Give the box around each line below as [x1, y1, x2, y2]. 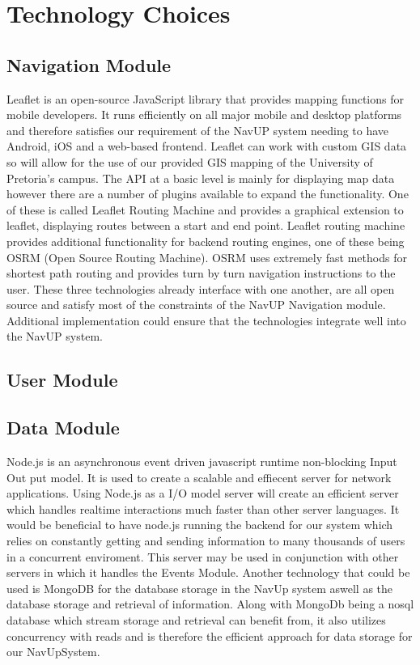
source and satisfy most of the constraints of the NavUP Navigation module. [6, 296, 386, 313]
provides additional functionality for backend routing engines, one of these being [6, 232, 405, 249]
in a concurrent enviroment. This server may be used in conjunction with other [6, 548, 399, 565]
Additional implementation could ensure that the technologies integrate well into [6, 311, 406, 328]
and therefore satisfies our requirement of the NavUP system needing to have [6, 121, 389, 138]
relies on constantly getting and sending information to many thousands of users [6, 532, 405, 549]
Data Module [6, 415, 120, 440]
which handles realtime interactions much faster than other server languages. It [6, 500, 400, 517]
